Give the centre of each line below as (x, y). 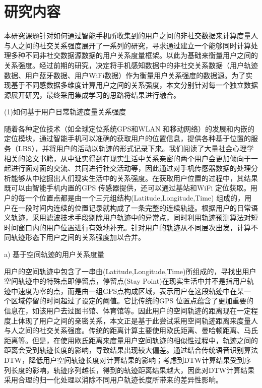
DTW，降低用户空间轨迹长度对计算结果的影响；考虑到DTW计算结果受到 (124, 360)
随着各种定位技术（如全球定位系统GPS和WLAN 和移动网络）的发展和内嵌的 (129, 128)
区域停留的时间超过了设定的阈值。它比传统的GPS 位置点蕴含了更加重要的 (132, 301)
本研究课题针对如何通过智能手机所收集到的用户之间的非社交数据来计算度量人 (131, 36)
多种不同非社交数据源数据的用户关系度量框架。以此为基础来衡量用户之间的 (134, 55)
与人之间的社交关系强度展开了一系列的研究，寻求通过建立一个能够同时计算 (127, 45)
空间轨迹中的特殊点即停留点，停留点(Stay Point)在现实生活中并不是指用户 (125, 281)
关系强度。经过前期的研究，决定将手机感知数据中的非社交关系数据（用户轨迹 (131, 65)
